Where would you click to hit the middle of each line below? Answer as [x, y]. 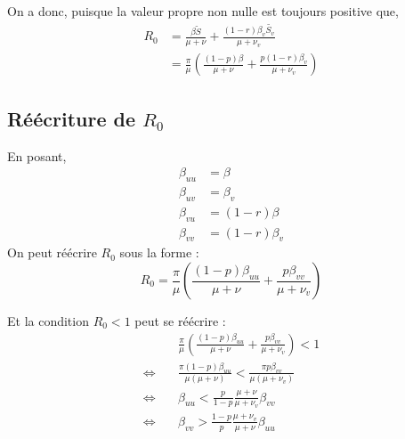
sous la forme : [159, 252]
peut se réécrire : [180, 321]
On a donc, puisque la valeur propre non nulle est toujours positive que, [203, 11]
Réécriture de [71, 118]
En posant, [37, 155]
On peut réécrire [52, 252]
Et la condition [48, 321]
